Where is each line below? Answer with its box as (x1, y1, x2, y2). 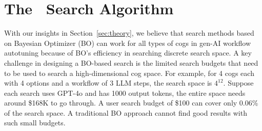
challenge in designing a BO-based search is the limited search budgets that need (4, 57, 258, 68)
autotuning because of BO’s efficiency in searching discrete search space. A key (4, 47, 252, 58)
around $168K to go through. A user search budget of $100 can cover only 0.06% (4, 97, 258, 108)
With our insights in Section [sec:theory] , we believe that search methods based (4, 28, 254, 38)
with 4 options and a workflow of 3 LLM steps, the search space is (4, 77, 212, 88)
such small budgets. (4, 117, 66, 128)
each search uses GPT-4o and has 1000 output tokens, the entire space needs (4, 87, 246, 98)
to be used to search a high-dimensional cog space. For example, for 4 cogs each (4, 67, 254, 78)
